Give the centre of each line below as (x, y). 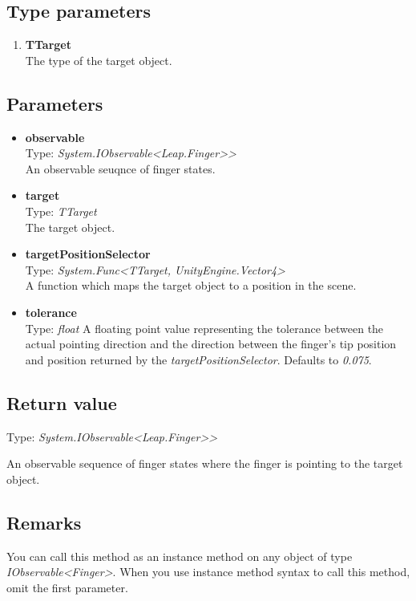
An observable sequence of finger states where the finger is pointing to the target (205, 463)
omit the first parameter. (67, 587)
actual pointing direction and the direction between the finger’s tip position (211, 344)
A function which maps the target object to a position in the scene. (191, 285)
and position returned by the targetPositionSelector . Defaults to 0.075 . (198, 359)
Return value (62, 402)
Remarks (44, 522)
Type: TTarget (61, 211)
